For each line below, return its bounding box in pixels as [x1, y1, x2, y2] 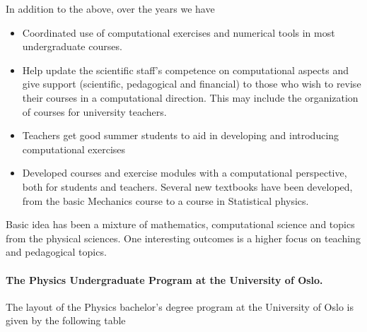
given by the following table [6, 313, 126, 328]
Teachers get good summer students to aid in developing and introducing [22, 128, 339, 143]
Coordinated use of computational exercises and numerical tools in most [22, 25, 335, 40]
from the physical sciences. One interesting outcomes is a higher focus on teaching [6, 230, 361, 245]
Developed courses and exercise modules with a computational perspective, [22, 165, 347, 180]
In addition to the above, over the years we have [6, 1, 215, 16]
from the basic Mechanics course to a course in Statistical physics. [22, 193, 309, 208]
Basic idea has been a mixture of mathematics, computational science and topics [6, 217, 355, 232]
